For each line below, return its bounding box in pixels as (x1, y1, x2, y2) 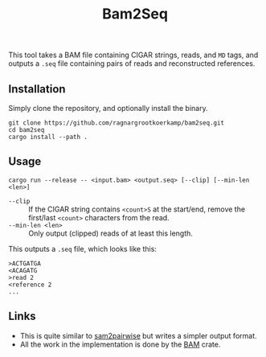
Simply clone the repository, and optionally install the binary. (8, 104, 208, 113)
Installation (8, 82, 66, 96)
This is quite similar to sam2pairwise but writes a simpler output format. (19, 330, 257, 340)
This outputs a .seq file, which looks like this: (8, 244, 157, 253)
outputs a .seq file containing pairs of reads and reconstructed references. (8, 59, 256, 68)
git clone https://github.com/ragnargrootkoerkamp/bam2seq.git (8, 119, 225, 127)
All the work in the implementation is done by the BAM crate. (19, 339, 221, 349)
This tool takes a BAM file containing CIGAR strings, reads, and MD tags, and (8, 50, 259, 60)
